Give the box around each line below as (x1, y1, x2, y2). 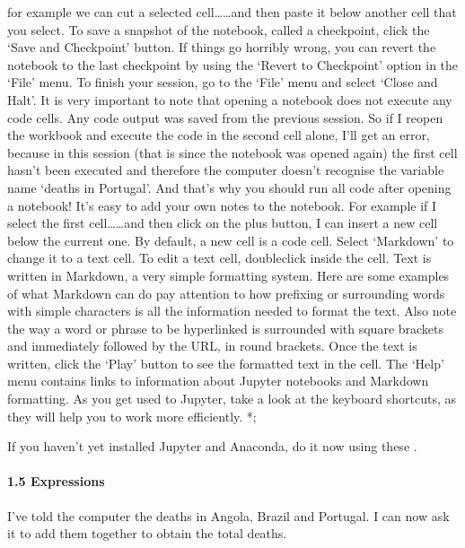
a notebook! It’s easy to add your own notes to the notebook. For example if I (7, 196, 437, 214)
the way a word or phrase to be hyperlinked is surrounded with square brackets (7, 318, 444, 337)
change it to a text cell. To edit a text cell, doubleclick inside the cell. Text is (7, 248, 432, 267)
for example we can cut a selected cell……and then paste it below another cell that (7, 3, 457, 21)
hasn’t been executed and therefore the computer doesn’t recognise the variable (7, 161, 444, 179)
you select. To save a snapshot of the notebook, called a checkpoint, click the (7, 20, 430, 39)
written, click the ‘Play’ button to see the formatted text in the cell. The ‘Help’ (7, 353, 444, 372)
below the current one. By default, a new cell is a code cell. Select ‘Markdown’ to (7, 231, 454, 249)
